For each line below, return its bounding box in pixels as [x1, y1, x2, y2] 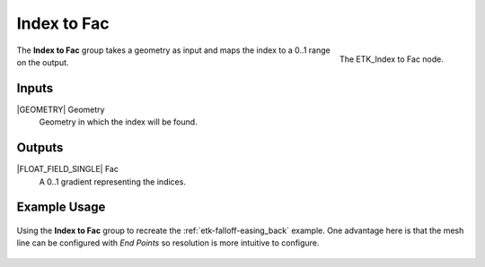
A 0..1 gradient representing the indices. [39, 176, 186, 187]
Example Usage [16, 200, 106, 215]
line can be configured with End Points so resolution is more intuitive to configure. [16, 237, 320, 248]
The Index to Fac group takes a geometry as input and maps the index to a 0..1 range [16, 45, 331, 56]
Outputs [16, 140, 64, 156]
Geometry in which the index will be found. [39, 116, 198, 127]
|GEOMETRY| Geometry [16, 104, 105, 115]
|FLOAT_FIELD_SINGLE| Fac [16, 164, 119, 175]
